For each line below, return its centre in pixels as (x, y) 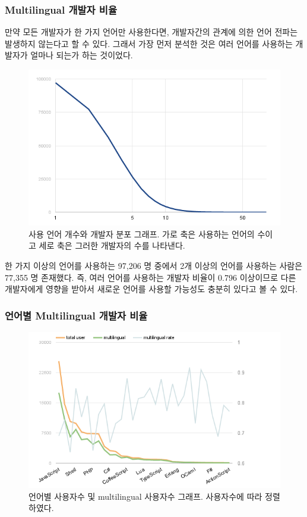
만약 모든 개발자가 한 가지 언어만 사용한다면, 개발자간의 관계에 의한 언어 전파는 (151, 32)
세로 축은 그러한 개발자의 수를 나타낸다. (112, 245)
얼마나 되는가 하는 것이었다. (82, 55)
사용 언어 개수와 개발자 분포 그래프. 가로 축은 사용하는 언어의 (142, 234)
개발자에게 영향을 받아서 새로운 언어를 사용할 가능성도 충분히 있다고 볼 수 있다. (151, 289)
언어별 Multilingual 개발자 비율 (76, 315)
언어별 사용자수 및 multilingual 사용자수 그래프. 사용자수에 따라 (145, 496)
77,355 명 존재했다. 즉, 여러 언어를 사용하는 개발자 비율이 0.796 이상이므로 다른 (151, 277)
